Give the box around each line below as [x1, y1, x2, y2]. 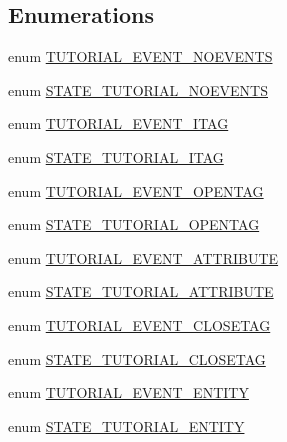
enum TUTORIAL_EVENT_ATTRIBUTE [8, 247, 279, 268]
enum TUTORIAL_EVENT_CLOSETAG [8, 314, 271, 335]
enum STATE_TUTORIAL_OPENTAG [8, 214, 260, 235]
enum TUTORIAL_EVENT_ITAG [8, 113, 229, 134]
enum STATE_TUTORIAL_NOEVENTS [8, 79, 268, 100]
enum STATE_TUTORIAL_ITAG [8, 146, 224, 167]
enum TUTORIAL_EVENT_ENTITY [8, 382, 249, 403]
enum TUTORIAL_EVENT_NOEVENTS [8, 46, 273, 67]
